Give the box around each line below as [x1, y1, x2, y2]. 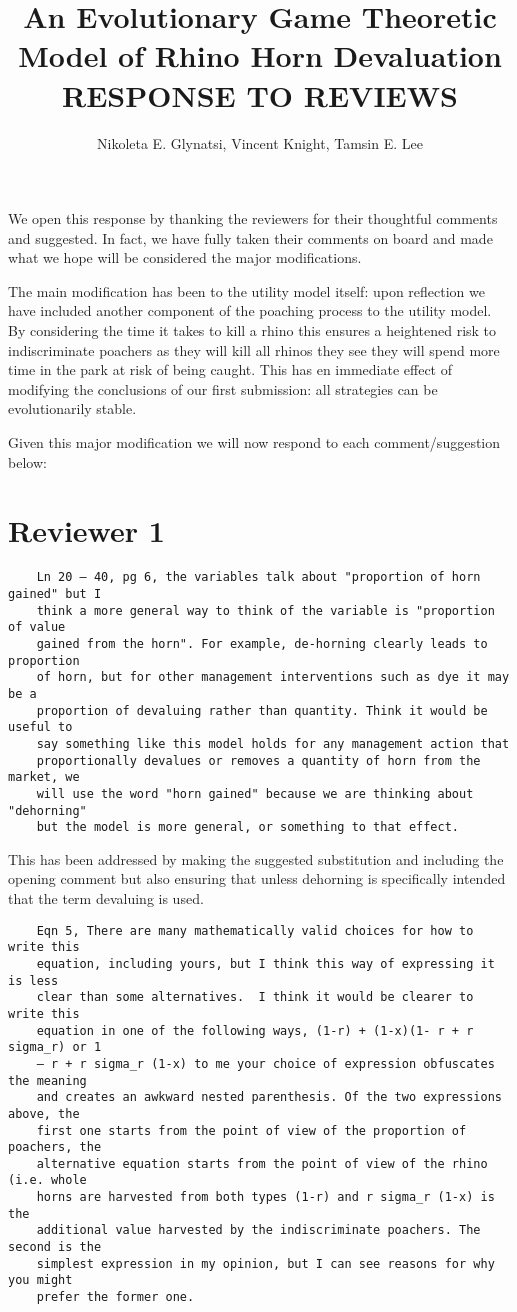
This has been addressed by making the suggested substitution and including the [8, 848, 504, 869]
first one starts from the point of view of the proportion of [36, 1123, 467, 1138]
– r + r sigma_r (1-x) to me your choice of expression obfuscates [36, 1056, 495, 1071]
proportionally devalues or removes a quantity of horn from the [36, 753, 481, 768]
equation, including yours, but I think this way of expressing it [36, 956, 495, 971]
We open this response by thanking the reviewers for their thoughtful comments [8, 208, 498, 229]
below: [8, 451, 47, 472]
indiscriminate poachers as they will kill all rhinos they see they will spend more [8, 339, 500, 360]
